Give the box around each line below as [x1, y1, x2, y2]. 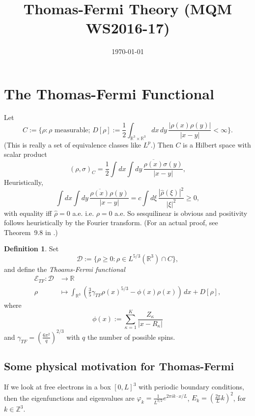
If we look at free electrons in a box [4, 382, 111, 392]
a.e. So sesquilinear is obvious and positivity [114, 208, 248, 218]
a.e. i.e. [72, 208, 94, 218]
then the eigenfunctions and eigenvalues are [4, 392, 135, 403]
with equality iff [4, 208, 52, 218]
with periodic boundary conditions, [138, 382, 244, 392]
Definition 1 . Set [4, 243, 59, 254]
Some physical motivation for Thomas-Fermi [4, 358, 234, 374]
